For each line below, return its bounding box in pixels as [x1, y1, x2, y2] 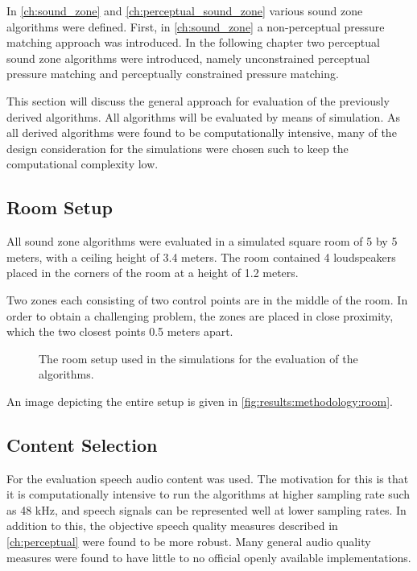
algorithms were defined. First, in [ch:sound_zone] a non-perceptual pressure [6, 18, 385, 35]
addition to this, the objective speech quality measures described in [6, 517, 338, 534]
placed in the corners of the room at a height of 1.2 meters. [6, 264, 299, 281]
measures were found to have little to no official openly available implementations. [6, 548, 411, 565]
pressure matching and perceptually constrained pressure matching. [6, 65, 339, 82]
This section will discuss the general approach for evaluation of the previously [6, 92, 390, 109]
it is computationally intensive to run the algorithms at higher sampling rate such [6, 486, 411, 503]
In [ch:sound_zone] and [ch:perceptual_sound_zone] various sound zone [6, 2, 363, 19]
